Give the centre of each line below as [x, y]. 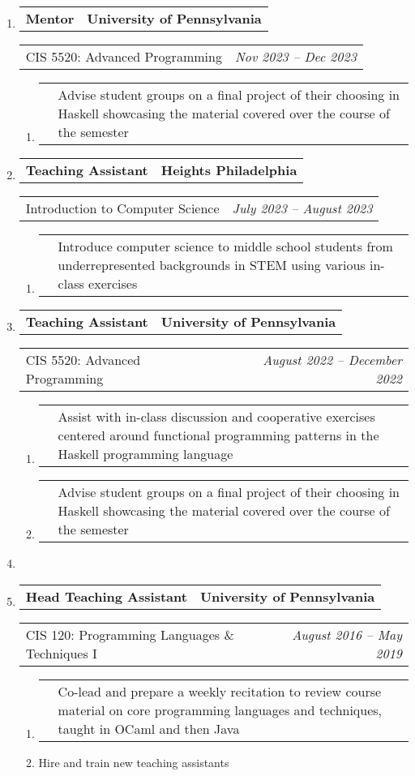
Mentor [50, 18]
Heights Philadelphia [229, 170]
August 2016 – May [347, 634]
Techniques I [61, 653]
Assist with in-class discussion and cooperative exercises [216, 416]
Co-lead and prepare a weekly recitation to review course [220, 691]
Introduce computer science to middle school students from [225, 246]
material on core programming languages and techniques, [220, 710]
